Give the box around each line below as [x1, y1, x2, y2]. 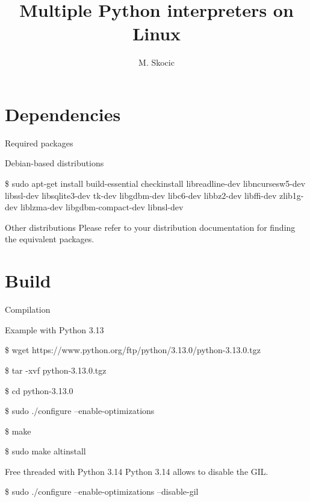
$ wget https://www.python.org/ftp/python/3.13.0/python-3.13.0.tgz [5, 344, 261, 356]
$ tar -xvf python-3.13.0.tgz [5, 363, 107, 376]
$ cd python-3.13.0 [5, 384, 73, 397]
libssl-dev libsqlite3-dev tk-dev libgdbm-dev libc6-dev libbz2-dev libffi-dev [5, 189, 277, 201]
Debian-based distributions [5, 157, 104, 169]
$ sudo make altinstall [5, 445, 86, 457]
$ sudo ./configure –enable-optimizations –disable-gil [5, 485, 199, 498]
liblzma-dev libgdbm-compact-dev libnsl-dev [20, 201, 184, 213]
